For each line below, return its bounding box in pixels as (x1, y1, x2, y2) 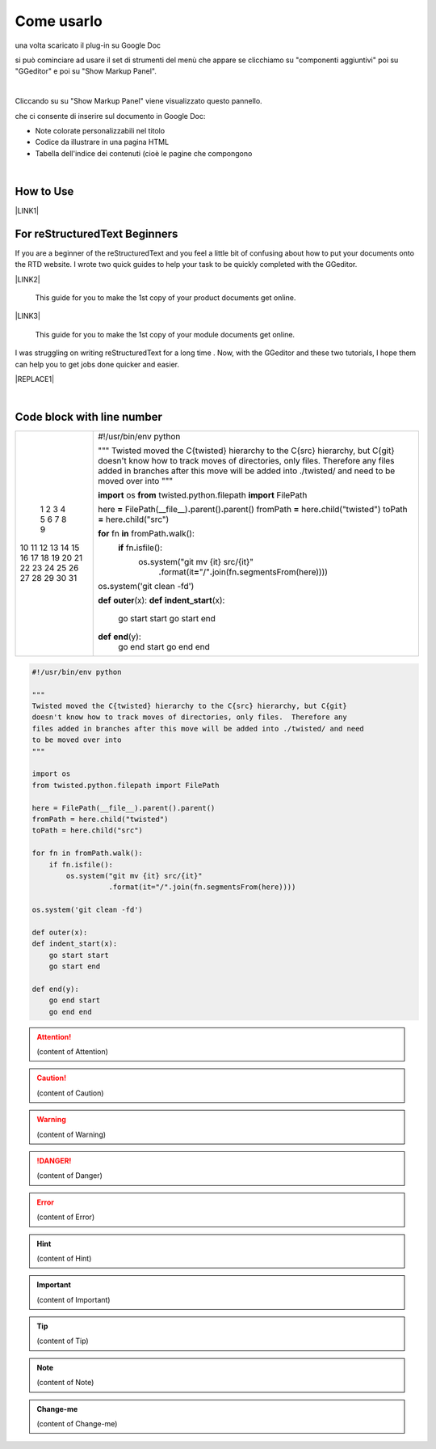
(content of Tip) (36, 1336, 89, 1346)
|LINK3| (15, 311, 40, 321)
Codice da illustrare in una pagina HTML (35, 138, 170, 147)
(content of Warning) (36, 1129, 107, 1139)
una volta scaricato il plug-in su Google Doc (15, 40, 161, 50)
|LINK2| (15, 274, 40, 284)
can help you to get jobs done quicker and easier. (15, 359, 179, 369)
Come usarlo (15, 12, 103, 30)
